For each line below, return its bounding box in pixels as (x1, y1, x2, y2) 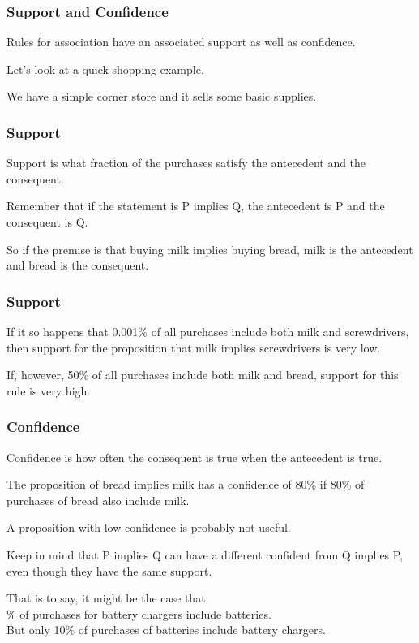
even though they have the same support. (6, 562, 212, 579)
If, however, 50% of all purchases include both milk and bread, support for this (6, 366, 399, 383)
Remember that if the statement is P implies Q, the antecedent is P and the (6, 197, 385, 214)
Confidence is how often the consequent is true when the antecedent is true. (6, 448, 383, 465)
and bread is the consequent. (6, 257, 149, 274)
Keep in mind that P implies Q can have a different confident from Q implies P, (6, 546, 404, 563)
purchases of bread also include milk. (6, 491, 190, 508)
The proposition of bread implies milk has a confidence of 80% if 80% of (6, 476, 365, 493)
